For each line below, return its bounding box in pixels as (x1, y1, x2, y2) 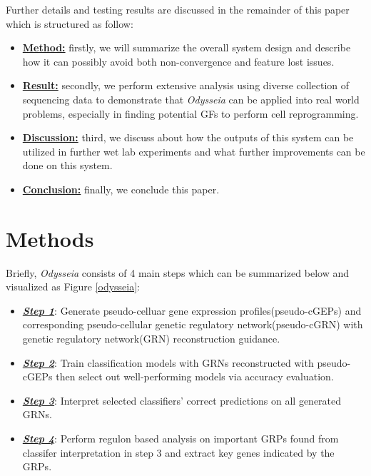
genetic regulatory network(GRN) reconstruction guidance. (22, 331, 280, 346)
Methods (6, 223, 94, 253)
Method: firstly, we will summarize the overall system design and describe (22, 40, 351, 55)
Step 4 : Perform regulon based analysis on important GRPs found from (22, 431, 339, 445)
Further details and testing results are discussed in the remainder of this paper (6, 2, 350, 16)
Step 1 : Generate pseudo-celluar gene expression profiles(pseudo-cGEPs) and (22, 303, 362, 318)
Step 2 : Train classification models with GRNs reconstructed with (22, 355, 314, 370)
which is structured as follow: (6, 16, 133, 31)
